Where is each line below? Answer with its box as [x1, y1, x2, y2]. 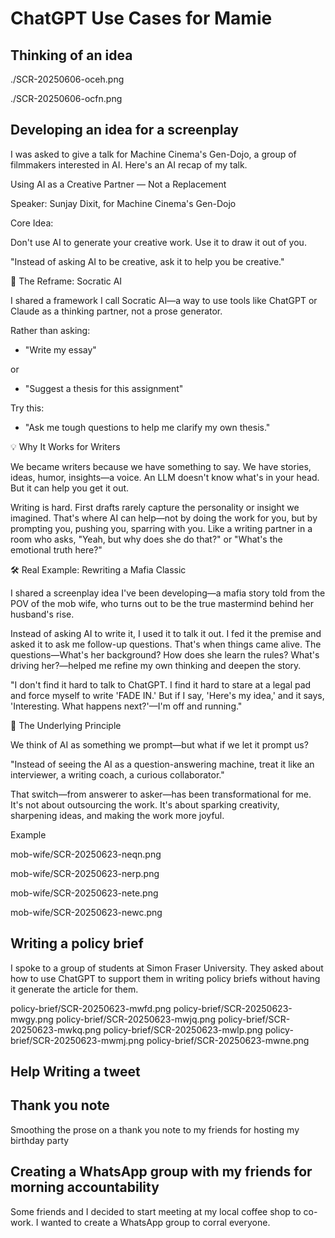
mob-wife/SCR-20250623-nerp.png [10, 867, 160, 879]
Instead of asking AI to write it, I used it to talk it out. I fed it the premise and [10, 627, 322, 639]
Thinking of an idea [10, 47, 133, 64]
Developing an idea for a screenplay [10, 122, 240, 139]
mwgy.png [10, 1013, 54, 1025]
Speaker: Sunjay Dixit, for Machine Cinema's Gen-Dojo [10, 197, 237, 209]
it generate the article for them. [10, 983, 139, 995]
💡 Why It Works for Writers [10, 440, 121, 452]
